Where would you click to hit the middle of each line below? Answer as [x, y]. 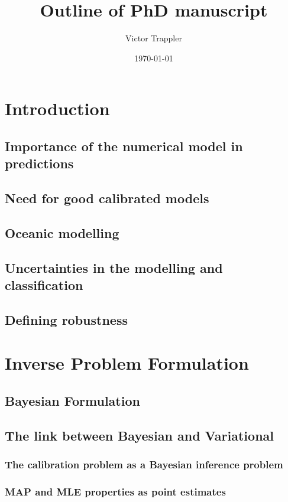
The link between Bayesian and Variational [140, 435]
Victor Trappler [154, 38]
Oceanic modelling [62, 232]
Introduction [57, 108]
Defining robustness [67, 319]
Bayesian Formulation [72, 400]
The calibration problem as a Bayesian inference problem [144, 464]
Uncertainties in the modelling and [114, 267]
